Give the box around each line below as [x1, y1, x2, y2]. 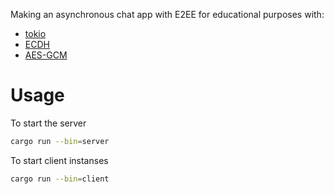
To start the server [10, 117, 87, 129]
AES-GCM [24, 49, 68, 61]
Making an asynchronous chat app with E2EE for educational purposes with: [10, 9, 325, 20]
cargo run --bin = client [10, 174, 110, 184]
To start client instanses [10, 154, 109, 166]
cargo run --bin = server [10, 136, 110, 146]
